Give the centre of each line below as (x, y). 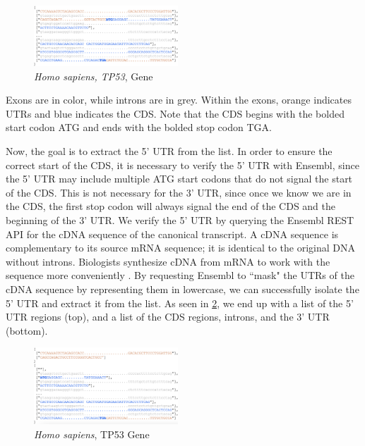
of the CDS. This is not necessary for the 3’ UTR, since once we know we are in (179, 192)
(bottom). (27, 330)
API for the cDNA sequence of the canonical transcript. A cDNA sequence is (172, 234)
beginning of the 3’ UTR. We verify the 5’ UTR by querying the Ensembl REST (180, 219)
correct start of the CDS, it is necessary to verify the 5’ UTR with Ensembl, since (182, 165)
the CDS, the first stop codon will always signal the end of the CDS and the (171, 206)
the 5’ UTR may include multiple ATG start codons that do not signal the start (179, 179)
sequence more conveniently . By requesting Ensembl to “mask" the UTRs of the (180, 275)
